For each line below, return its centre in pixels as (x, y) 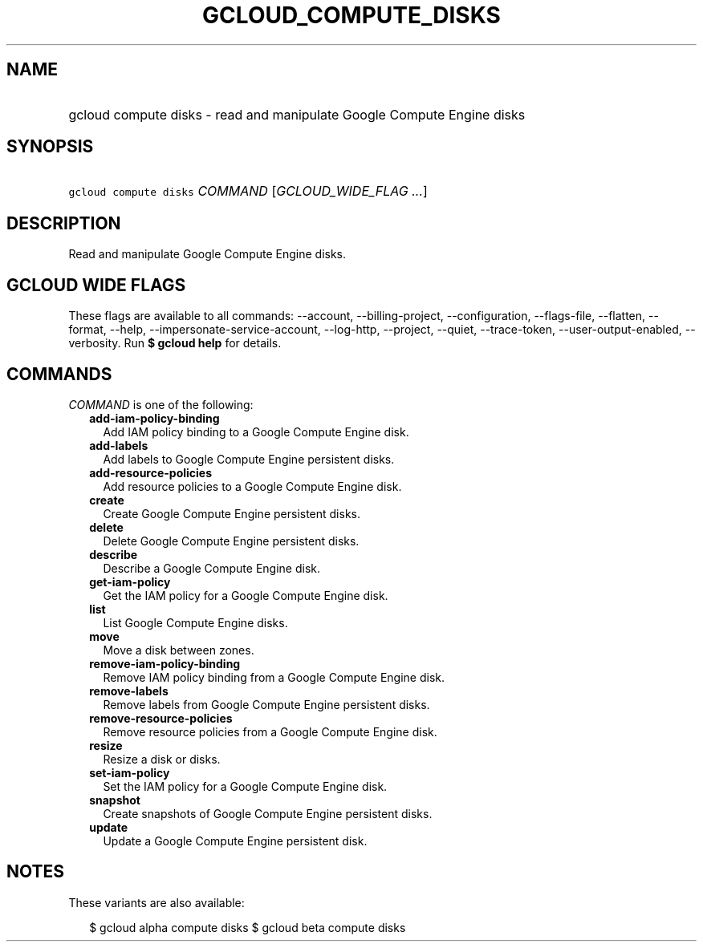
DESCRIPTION (64, 223)
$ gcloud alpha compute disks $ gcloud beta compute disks (248, 927)
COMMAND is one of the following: (161, 404)
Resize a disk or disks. (162, 759)
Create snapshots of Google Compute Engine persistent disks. (268, 813)
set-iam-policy (130, 772)
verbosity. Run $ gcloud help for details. (175, 343)
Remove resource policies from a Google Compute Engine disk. (270, 731)
